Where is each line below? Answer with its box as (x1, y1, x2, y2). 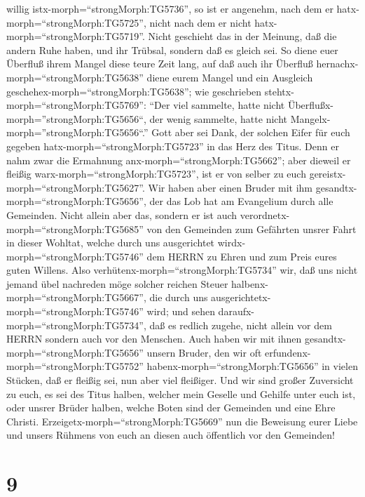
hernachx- (316, 56, 359, 71)
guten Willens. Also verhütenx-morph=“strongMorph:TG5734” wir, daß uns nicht (6, 263, 358, 277)
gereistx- (309, 166, 346, 181)
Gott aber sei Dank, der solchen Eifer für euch (151, 125, 350, 140)
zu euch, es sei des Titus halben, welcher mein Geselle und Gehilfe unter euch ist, (6, 386, 356, 401)
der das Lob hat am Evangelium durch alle (149, 194, 333, 208)
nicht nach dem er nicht (149, 15, 252, 29)
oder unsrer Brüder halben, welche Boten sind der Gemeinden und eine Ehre (6, 400, 336, 415)
